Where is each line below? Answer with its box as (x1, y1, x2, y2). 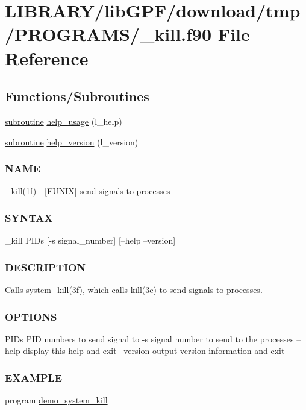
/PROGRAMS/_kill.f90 (5, 22, 212, 46)
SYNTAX (5, 210, 53, 225)
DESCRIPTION (5, 259, 86, 274)
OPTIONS (5, 309, 57, 324)
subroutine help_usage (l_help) (5, 115, 122, 127)
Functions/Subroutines (5, 87, 149, 106)
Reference (5, 45, 89, 70)
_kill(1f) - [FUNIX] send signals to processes (5, 184, 170, 197)
